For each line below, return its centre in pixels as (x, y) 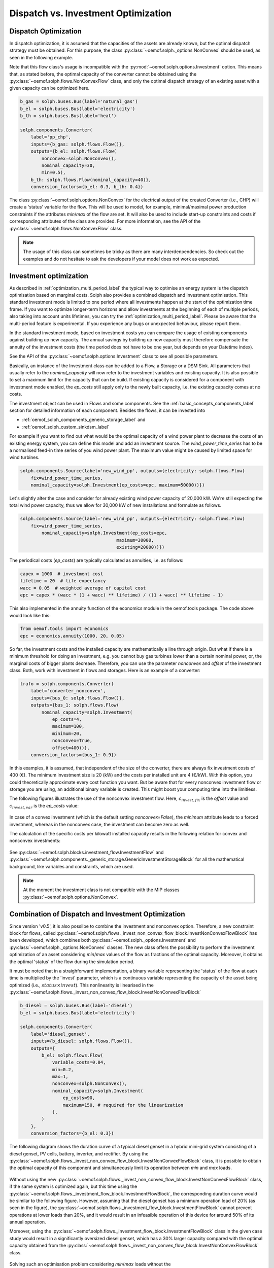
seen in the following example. (41, 57)
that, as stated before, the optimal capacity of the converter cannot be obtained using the (103, 74)
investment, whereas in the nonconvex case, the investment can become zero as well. (99, 824)
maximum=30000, (135, 540)
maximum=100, (68, 726)
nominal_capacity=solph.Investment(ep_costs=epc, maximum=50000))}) (118, 485)
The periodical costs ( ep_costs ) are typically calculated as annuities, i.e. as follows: (96, 560)
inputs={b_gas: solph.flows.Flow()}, (78, 144)
